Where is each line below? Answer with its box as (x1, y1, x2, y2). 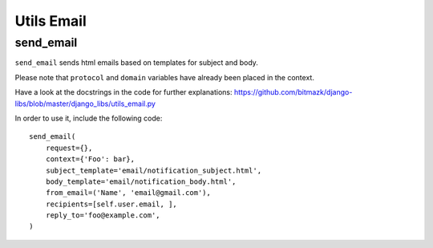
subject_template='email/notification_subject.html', (45, 165, 262, 175)
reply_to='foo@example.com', (45, 211, 160, 220)
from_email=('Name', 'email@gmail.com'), (45, 189, 212, 197)
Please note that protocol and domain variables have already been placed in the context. (14, 72, 314, 82)
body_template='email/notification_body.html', (45, 177, 237, 186)
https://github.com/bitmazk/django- (233, 87, 353, 97)
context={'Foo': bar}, (45, 155, 136, 164)
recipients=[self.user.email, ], (45, 199, 178, 209)
